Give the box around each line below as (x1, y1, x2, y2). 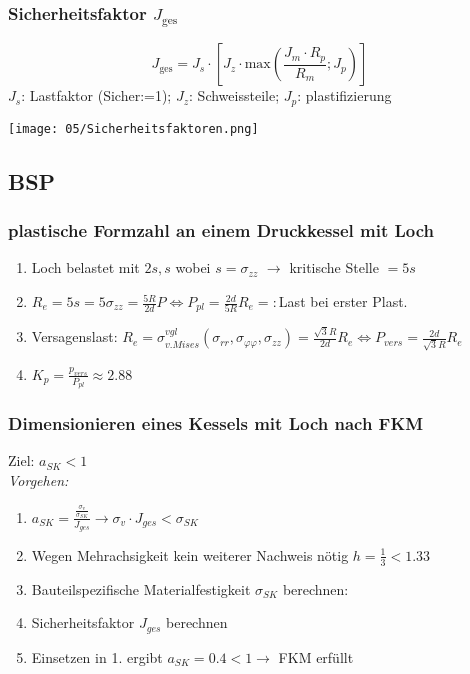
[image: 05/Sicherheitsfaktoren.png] (8, 121, 259, 136)
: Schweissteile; (189, 85, 280, 106)
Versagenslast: (31, 326, 118, 347)
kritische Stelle (289, 257, 379, 278)
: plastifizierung (297, 85, 392, 106)
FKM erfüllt (278, 646, 354, 667)
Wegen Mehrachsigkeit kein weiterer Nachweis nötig (31, 544, 349, 565)
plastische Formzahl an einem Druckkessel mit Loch (8, 218, 435, 243)
